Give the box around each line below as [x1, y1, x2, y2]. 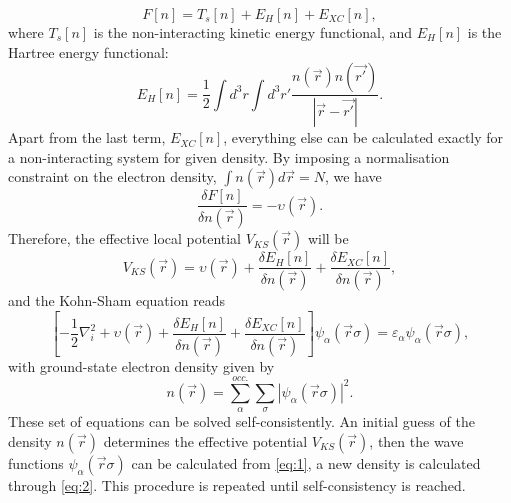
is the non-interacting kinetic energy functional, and [93, 22, 413, 42]
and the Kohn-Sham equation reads [8, 290, 226, 311]
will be [307, 228, 349, 249]
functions [8, 452, 64, 473]
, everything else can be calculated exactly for [223, 127, 504, 148]
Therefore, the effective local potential [8, 228, 242, 249]
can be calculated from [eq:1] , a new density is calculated [131, 452, 481, 473]
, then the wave [369, 430, 464, 451]
